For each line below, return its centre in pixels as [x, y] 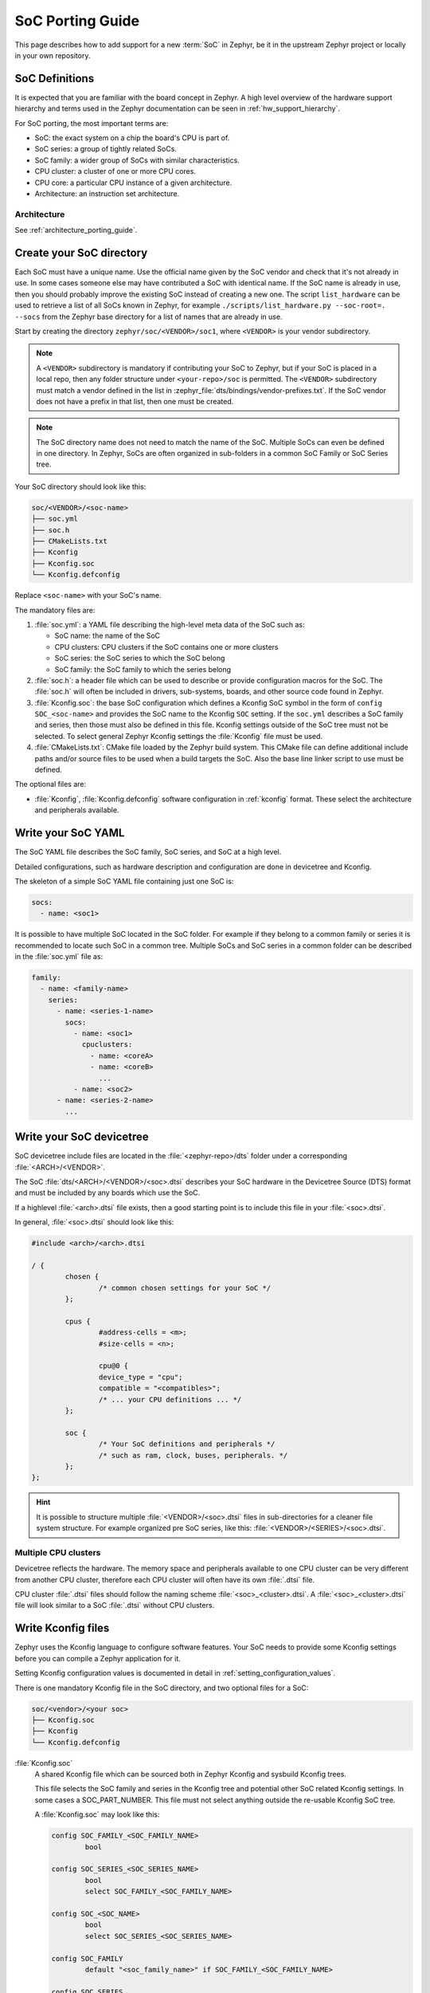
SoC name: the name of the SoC [107, 636]
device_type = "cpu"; [141, 1377]
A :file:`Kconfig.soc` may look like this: [97, 1814]
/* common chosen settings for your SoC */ [185, 1288]
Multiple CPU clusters [58, 1552]
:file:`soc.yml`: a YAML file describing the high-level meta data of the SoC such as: [170, 624]
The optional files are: [51, 784]
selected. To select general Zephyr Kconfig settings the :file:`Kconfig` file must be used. [178, 736]
